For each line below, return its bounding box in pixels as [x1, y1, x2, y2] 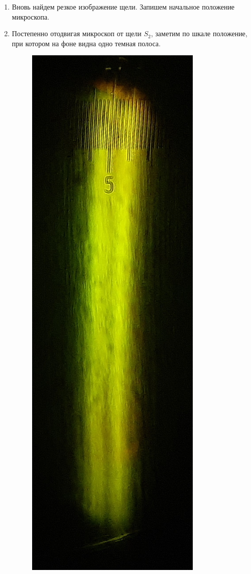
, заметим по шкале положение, [151, 28, 247, 39]
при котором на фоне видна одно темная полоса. [12, 38, 161, 48]
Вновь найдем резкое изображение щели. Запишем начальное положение [12, 2, 235, 12]
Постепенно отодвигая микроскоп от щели [12, 28, 142, 39]
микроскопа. [12, 11, 50, 22]
